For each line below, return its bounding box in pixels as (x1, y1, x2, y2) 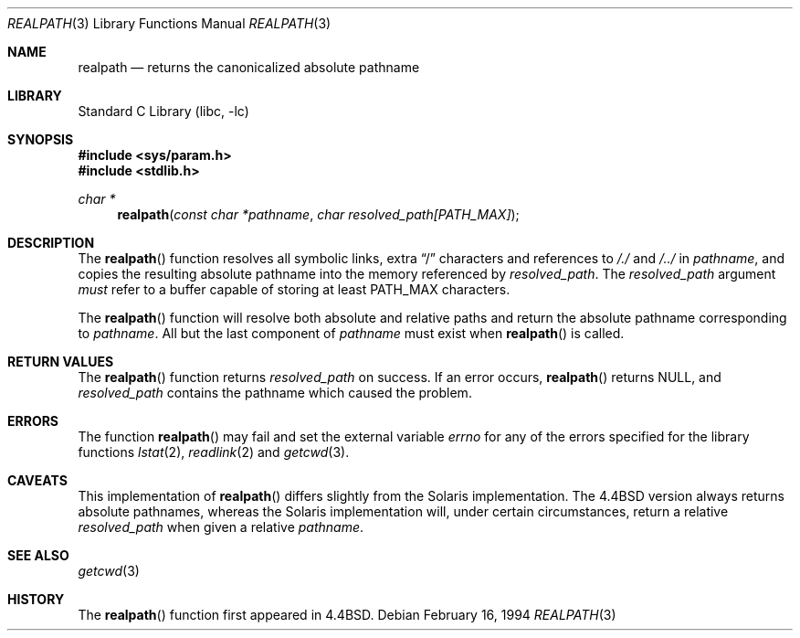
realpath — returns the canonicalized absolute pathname (78, 59, 420, 75)
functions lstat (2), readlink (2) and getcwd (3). (78, 444, 350, 460)
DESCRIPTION (7, 235, 95, 250)
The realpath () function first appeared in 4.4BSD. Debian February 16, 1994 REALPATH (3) (78, 607, 616, 622)
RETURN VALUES (7, 354, 114, 369)
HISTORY (7, 591, 65, 607)
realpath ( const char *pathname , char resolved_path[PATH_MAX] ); (117, 207, 520, 222)
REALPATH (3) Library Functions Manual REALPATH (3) (7, 16, 332, 31)
